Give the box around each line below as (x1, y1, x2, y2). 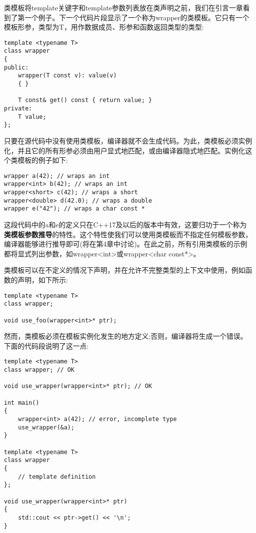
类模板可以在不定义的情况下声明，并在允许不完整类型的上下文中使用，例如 (4, 265, 245, 275)
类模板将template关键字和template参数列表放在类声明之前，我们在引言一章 (4, 2, 243, 12)
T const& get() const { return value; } (18, 97, 152, 104)
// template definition (18, 473, 96, 480)
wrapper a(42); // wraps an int (4, 172, 110, 179)
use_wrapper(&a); (18, 424, 75, 431)
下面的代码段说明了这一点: (4, 340, 89, 351)
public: (4, 64, 29, 71)
